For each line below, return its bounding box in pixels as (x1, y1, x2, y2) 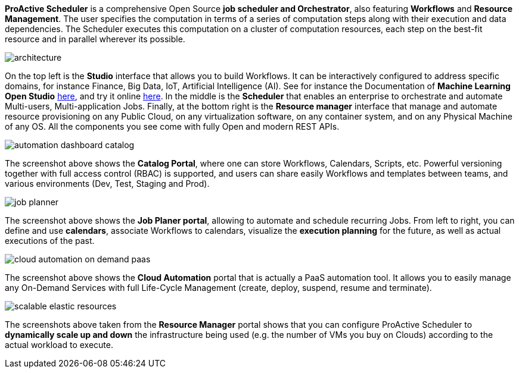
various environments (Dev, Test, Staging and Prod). (5, 178, 210, 189)
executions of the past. (5, 236, 95, 246)
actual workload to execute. (5, 340, 113, 350)
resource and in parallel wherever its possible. (5, 34, 185, 44)
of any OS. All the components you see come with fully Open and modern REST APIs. (5, 121, 340, 131)
